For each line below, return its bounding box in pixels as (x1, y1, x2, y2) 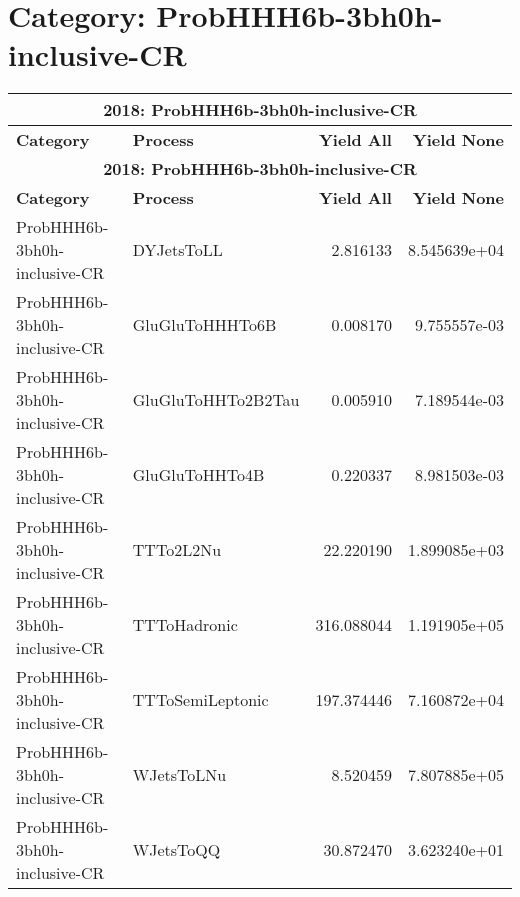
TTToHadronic (132, 613, 238, 637)
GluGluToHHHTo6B (132, 313, 277, 337)
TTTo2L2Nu (132, 538, 222, 562)
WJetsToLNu (132, 763, 227, 787)
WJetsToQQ (132, 838, 221, 862)
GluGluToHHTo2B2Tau (132, 388, 300, 412)
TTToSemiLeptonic (132, 688, 269, 712)
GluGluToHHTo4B (132, 463, 265, 487)
